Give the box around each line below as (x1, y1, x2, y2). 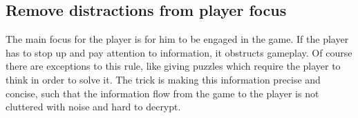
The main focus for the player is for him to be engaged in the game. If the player (6, 32, 349, 46)
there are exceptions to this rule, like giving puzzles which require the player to (6, 59, 341, 73)
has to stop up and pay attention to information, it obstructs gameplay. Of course (6, 45, 352, 59)
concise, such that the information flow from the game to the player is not (6, 86, 319, 100)
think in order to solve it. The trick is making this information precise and (6, 72, 321, 86)
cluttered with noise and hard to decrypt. (6, 99, 181, 114)
